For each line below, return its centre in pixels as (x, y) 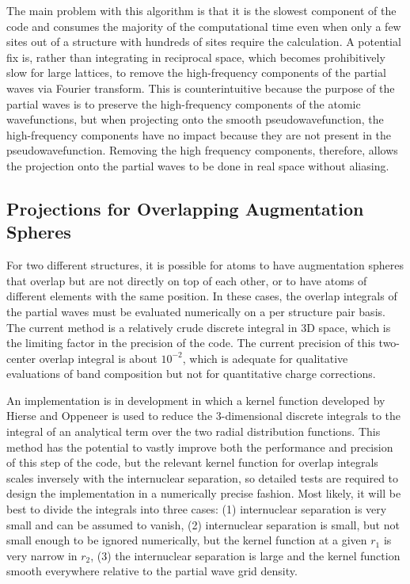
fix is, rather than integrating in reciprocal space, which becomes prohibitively (196, 57)
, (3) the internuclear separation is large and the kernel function (245, 555)
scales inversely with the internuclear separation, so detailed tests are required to (203, 477)
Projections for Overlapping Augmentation (185, 208)
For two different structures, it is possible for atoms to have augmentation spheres (205, 265)
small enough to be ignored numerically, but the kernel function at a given (187, 540)
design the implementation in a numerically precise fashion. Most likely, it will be (204, 493)
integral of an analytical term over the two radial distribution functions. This (194, 431)
